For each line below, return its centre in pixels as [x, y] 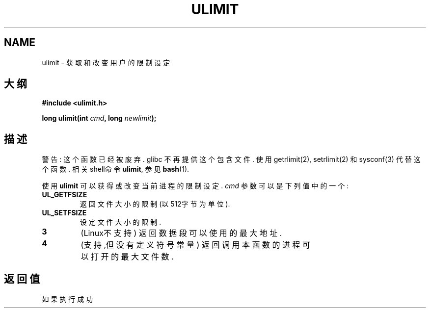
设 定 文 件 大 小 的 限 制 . [121, 222]
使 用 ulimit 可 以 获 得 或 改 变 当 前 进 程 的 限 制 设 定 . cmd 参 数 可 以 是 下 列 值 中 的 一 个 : [195, 186]
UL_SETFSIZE [64, 213]
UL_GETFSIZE [65, 195]
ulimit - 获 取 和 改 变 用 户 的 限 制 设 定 [106, 62]
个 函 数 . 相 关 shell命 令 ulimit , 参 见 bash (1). [116, 169]
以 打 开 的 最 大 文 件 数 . [127, 257]
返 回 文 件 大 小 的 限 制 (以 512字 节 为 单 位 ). [155, 204]
